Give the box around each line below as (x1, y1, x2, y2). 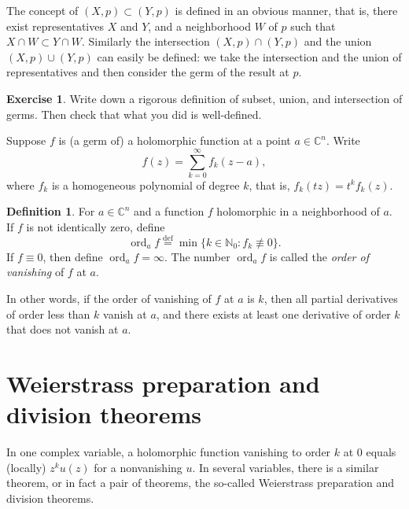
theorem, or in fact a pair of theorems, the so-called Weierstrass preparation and (6, 474, 395, 491)
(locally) (6, 459, 46, 475)
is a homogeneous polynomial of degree (51, 176, 240, 193)
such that (290, 17, 336, 34)
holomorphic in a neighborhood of (216, 203, 380, 219)
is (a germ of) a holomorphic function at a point (58, 132, 291, 149)
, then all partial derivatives (263, 290, 398, 307)
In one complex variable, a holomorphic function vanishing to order (6, 444, 331, 460)
